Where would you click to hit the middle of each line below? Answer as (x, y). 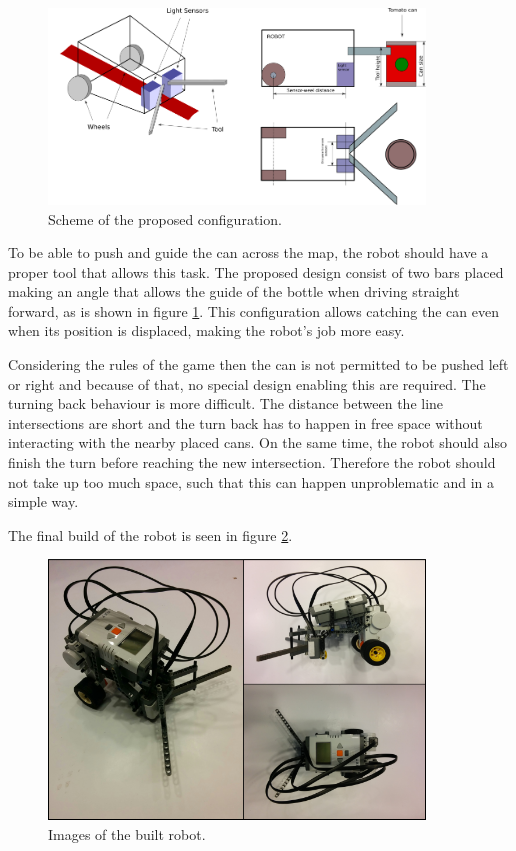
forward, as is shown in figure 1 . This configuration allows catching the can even (253, 310)
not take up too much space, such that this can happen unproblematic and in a (251, 481)
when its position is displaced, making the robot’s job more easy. (206, 330)
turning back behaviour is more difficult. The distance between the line (226, 403)
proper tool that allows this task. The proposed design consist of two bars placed (256, 271)
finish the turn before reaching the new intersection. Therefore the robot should (252, 462)
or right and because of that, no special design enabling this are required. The (247, 383)
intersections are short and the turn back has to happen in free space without (245, 422)
